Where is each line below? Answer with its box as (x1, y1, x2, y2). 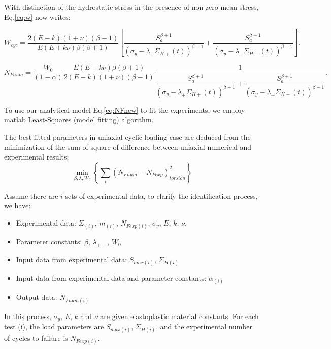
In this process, (4, 310, 51, 321)
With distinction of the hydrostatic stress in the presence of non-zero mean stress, (4, 2, 259, 12)
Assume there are (4, 190, 58, 201)
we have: (4, 200, 31, 211)
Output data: (16, 292, 57, 302)
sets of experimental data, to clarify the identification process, (65, 190, 258, 201)
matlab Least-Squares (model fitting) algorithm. (4, 114, 154, 125)
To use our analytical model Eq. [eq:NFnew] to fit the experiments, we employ (4, 104, 245, 115)
